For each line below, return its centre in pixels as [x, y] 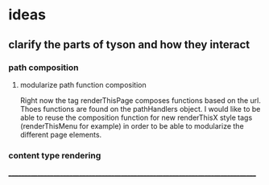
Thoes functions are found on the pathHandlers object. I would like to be [140, 109]
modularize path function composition [83, 84]
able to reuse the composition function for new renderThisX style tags [136, 117]
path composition [43, 68]
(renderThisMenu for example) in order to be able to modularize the [132, 125]
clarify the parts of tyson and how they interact [129, 45]
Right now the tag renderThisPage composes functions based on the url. [141, 100]
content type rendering [55, 155]
